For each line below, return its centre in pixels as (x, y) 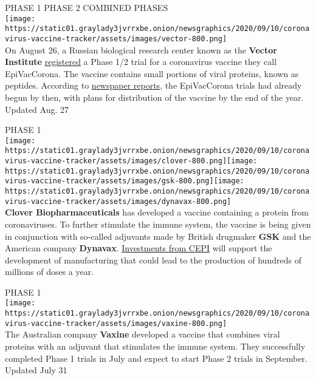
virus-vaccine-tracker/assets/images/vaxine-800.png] (116, 323)
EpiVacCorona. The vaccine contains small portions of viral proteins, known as (152, 73)
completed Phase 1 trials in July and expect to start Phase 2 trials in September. (156, 358)
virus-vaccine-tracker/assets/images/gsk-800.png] (109, 181)
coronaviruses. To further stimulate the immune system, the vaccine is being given (158, 224)
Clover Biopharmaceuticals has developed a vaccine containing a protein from (157, 212)
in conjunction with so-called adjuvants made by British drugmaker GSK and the (158, 236)
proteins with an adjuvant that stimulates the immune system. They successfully (155, 346)
